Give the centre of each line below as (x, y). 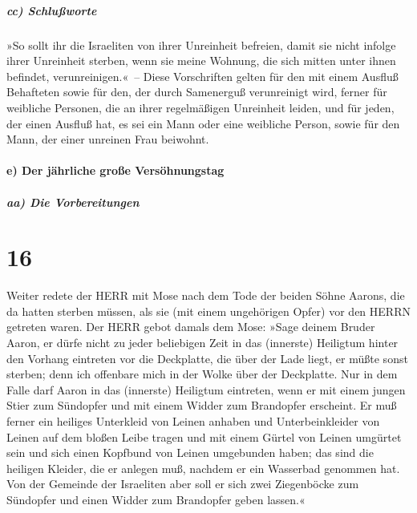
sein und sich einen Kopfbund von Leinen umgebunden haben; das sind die (190, 452)
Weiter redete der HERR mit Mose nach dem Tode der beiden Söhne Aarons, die (206, 295)
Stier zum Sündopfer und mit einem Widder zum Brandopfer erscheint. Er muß (202, 405)
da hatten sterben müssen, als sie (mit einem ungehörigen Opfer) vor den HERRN (208, 311)
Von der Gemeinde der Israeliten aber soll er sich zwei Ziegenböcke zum (183, 484)
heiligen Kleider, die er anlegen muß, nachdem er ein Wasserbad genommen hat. (203, 468)
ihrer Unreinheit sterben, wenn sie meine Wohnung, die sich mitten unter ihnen (201, 61)
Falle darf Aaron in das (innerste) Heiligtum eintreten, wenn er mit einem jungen (206, 389)
